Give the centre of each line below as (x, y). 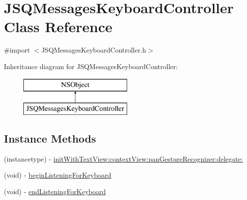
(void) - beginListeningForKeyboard (58, 175)
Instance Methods (50, 138)
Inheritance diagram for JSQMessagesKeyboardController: (91, 66)
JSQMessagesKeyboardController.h (94, 50)
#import (17, 50)
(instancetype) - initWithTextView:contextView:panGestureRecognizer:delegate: (123, 158)
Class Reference (58, 27)
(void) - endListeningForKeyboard (55, 191)
